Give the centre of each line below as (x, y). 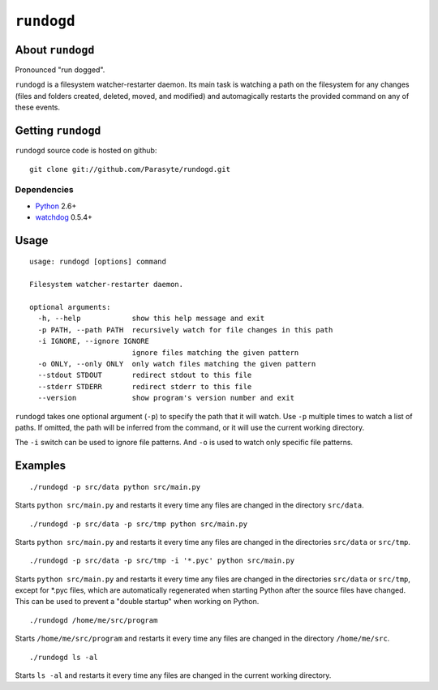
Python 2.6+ (56, 206)
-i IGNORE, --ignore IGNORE (94, 341)
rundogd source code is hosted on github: (86, 151)
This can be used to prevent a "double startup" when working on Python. (137, 602)
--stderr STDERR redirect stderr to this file (145, 386)
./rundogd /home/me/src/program (94, 620)
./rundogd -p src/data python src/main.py (115, 487)
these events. (38, 107)
